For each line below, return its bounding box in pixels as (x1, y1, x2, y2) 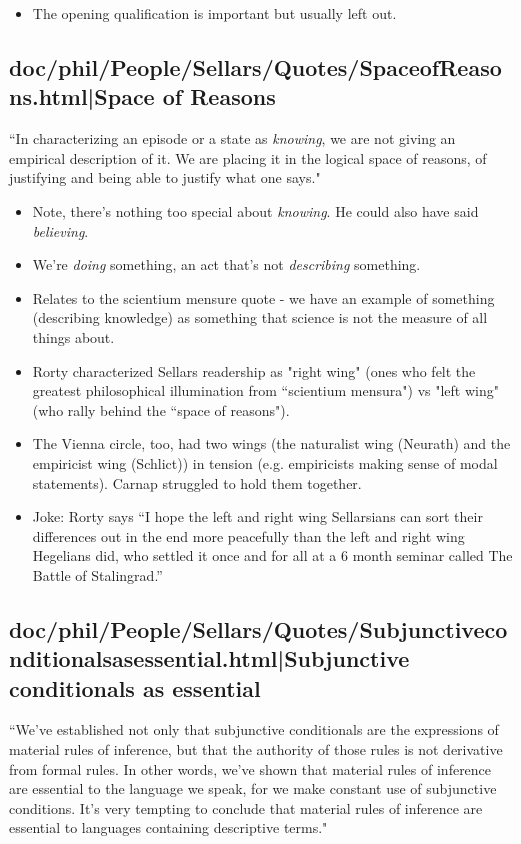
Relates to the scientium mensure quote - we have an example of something (32, 287, 495, 308)
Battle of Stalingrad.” (32, 564, 163, 585)
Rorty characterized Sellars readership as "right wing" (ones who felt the (32, 360, 476, 381)
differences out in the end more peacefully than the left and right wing (32, 525, 465, 546)
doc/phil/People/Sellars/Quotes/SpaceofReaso (9, 51, 502, 82)
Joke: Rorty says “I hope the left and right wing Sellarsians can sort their (32, 506, 483, 527)
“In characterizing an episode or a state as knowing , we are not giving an (9, 128, 456, 149)
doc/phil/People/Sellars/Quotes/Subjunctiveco (9, 613, 508, 644)
